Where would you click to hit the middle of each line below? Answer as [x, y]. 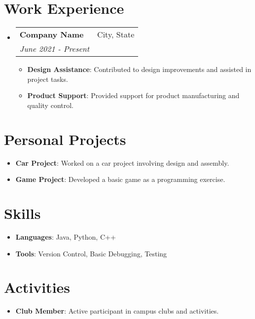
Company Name [52, 35]
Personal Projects [65, 139]
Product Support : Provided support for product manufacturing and [133, 95]
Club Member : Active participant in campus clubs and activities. [117, 311]
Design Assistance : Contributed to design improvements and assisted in [139, 69]
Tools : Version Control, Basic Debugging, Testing [91, 253]
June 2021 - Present [55, 49]
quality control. [50, 105]
